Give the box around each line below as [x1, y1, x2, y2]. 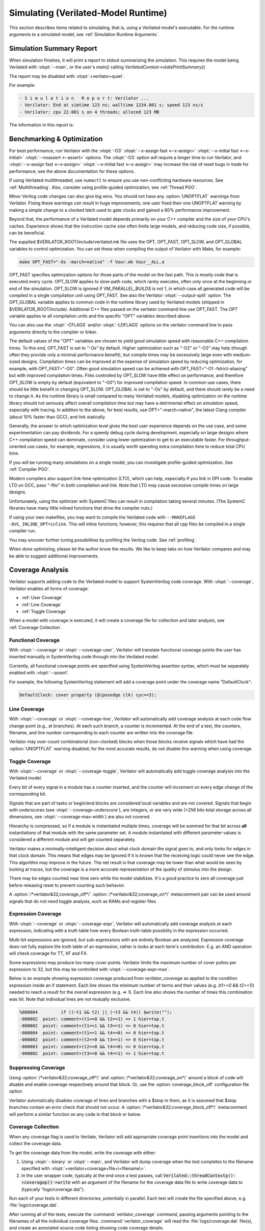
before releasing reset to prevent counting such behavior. [9, 882, 125, 888]
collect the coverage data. [9, 1140, 62, 1147]
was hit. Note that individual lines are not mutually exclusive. [9, 996, 131, 1002]
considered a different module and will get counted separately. [9, 837, 136, 842]
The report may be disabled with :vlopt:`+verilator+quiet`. [9, 73, 125, 79]
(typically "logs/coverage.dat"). [21, 1186, 85, 1192]
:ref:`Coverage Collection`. [9, 624, 63, 630]
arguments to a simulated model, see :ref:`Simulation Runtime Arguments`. [9, 31, 159, 37]
